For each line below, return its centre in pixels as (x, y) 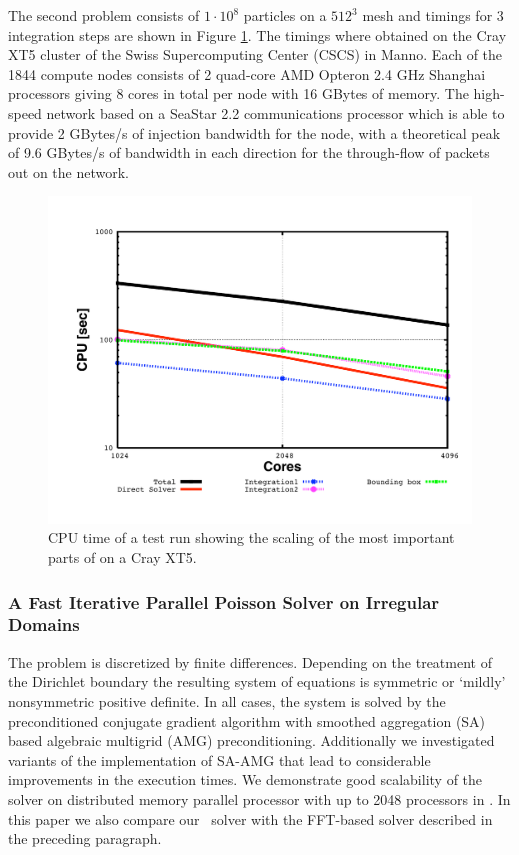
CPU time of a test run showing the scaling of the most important (251, 537)
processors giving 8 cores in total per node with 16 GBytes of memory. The (238, 93)
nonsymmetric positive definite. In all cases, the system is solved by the (227, 700)
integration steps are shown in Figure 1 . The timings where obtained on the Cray (257, 34)
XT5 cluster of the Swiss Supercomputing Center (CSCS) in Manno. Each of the (255, 54)
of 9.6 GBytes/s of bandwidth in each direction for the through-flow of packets (249, 152)
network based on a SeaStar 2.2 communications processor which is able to (275, 112)
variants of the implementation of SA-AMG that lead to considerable (219, 759)
